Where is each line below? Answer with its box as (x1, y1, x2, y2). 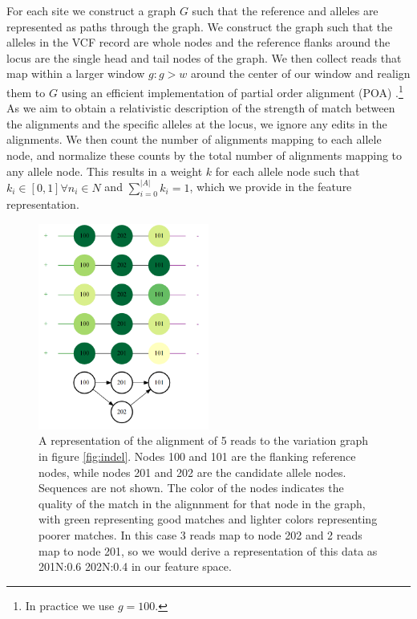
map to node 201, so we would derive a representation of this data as (38, 542, 378, 559)
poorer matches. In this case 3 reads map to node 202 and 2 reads (38, 527, 362, 544)
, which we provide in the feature (189, 178, 352, 195)
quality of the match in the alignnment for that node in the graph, (38, 495, 366, 511)
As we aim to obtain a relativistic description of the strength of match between (6, 100, 395, 116)
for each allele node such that (215, 162, 360, 179)
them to (6, 83, 46, 100)
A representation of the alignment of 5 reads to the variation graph (38, 432, 369, 449)
